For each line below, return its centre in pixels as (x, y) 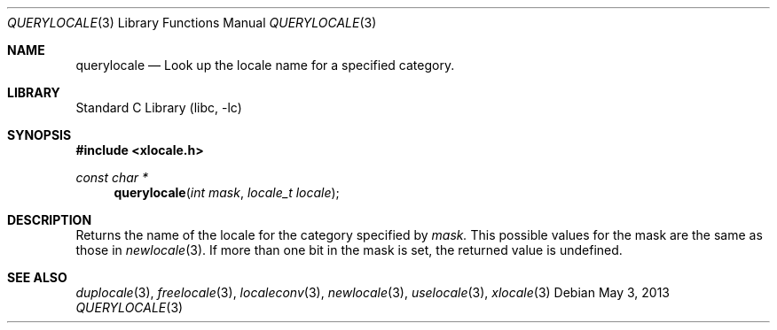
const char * (112, 177)
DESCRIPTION (50, 220)
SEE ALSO (37, 277)
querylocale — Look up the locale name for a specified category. (265, 65)
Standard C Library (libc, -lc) (159, 107)
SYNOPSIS (39, 135)
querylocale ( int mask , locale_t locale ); (227, 192)
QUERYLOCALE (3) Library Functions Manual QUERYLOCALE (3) (192, 23)
